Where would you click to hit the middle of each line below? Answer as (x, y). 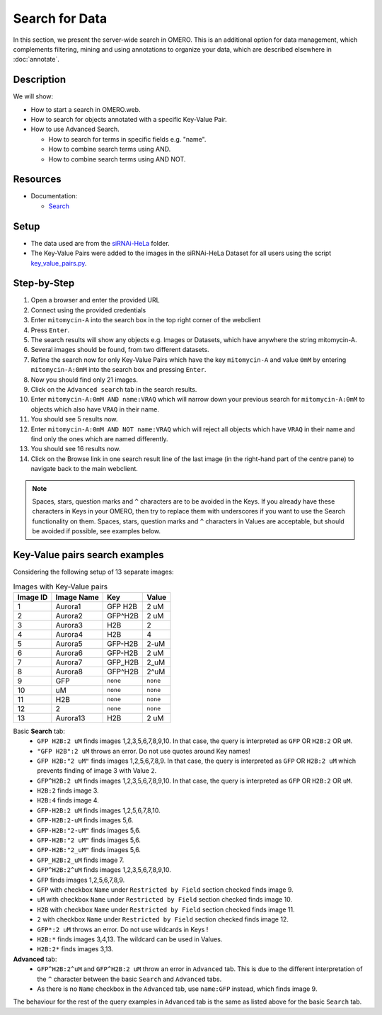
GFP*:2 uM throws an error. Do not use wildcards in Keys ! (123, 929)
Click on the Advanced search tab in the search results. (114, 389)
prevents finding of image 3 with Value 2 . (97, 771)
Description (40, 80)
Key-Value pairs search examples (88, 555)
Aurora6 (69, 653)
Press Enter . (50, 330)
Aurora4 (69, 634)
